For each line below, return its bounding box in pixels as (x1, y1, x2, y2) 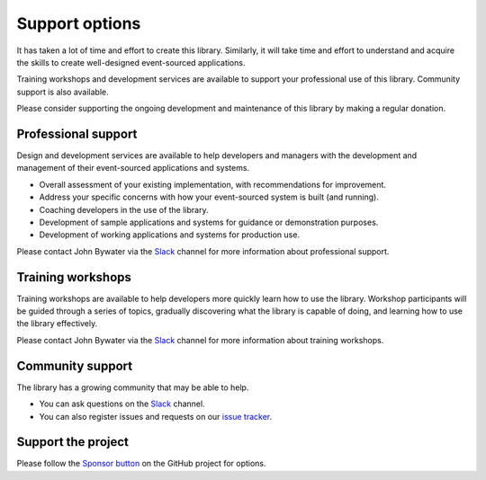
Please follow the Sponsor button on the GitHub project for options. (16, 458, 266, 469)
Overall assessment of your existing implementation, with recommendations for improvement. (39, 179, 387, 190)
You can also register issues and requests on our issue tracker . (39, 411, 273, 422)
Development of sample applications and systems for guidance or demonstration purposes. (39, 217, 379, 227)
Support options (16, 13, 141, 33)
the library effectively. (16, 318, 98, 329)
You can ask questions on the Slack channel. (39, 398, 206, 409)
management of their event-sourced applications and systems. (16, 163, 250, 173)
